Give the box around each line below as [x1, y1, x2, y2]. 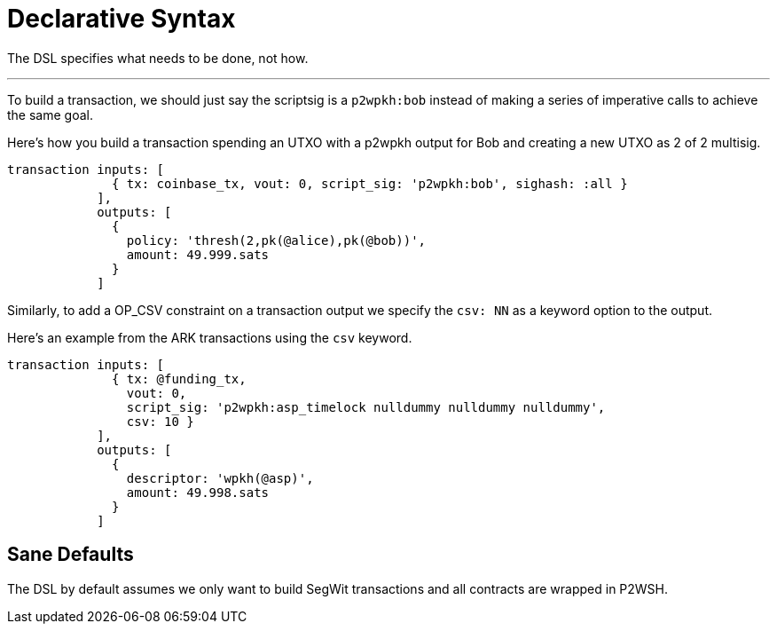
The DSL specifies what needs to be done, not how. [7, 50, 309, 66]
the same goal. [7, 106, 93, 122]
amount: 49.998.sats [126, 485, 270, 500]
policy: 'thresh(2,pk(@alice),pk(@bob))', [126, 233, 427, 248]
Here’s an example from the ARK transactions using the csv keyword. [7, 329, 412, 345]
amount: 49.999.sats [126, 247, 270, 262]
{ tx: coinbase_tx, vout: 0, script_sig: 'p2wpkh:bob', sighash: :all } [112, 176, 628, 191]
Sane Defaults [7, 543, 134, 566]
